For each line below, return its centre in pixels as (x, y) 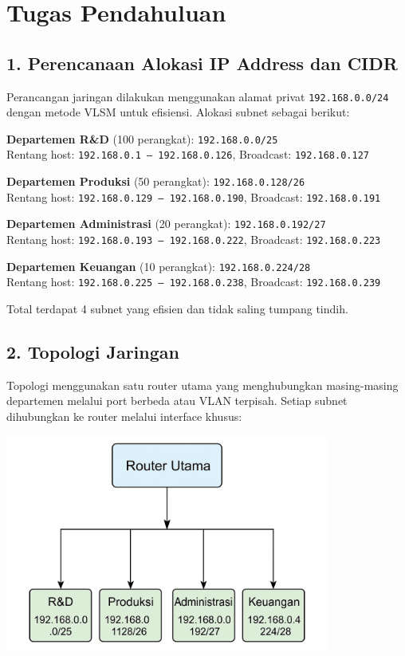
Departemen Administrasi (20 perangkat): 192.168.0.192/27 (166, 224)
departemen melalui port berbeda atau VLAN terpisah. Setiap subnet (177, 401)
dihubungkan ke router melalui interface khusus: (124, 416)
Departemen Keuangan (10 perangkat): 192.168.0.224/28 (159, 266)
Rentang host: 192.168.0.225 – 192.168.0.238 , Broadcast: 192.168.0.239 (194, 282)
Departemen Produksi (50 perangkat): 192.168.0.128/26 (156, 181)
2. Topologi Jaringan (93, 352)
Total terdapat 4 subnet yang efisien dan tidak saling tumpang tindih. (177, 309)
